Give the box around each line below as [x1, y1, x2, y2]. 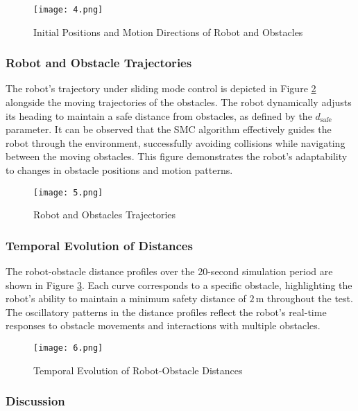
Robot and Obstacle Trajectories [6, 54, 192, 71]
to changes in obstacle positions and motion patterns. [6, 163, 233, 177]
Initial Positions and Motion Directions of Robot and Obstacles [33, 24, 303, 39]
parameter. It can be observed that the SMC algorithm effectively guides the [6, 122, 332, 137]
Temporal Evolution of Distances [6, 236, 193, 254]
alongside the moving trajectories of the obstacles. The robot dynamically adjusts [6, 95, 352, 110]
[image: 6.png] [33, 343, 103, 353]
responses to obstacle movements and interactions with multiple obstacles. [6, 318, 321, 333]
